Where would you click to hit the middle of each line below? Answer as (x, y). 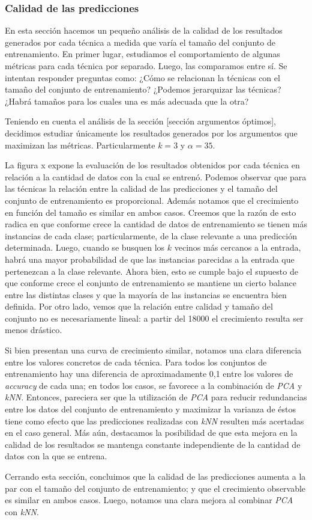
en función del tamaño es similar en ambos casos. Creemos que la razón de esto (151, 212)
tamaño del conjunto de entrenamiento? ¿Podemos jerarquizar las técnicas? (143, 89)
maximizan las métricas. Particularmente (80, 145)
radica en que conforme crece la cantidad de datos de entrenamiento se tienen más (156, 224)
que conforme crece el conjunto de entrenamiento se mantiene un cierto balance (151, 283)
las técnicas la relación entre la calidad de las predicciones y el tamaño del (141, 188)
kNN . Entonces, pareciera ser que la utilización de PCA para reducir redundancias (156, 397)
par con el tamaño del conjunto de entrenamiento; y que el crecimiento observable (155, 488)
